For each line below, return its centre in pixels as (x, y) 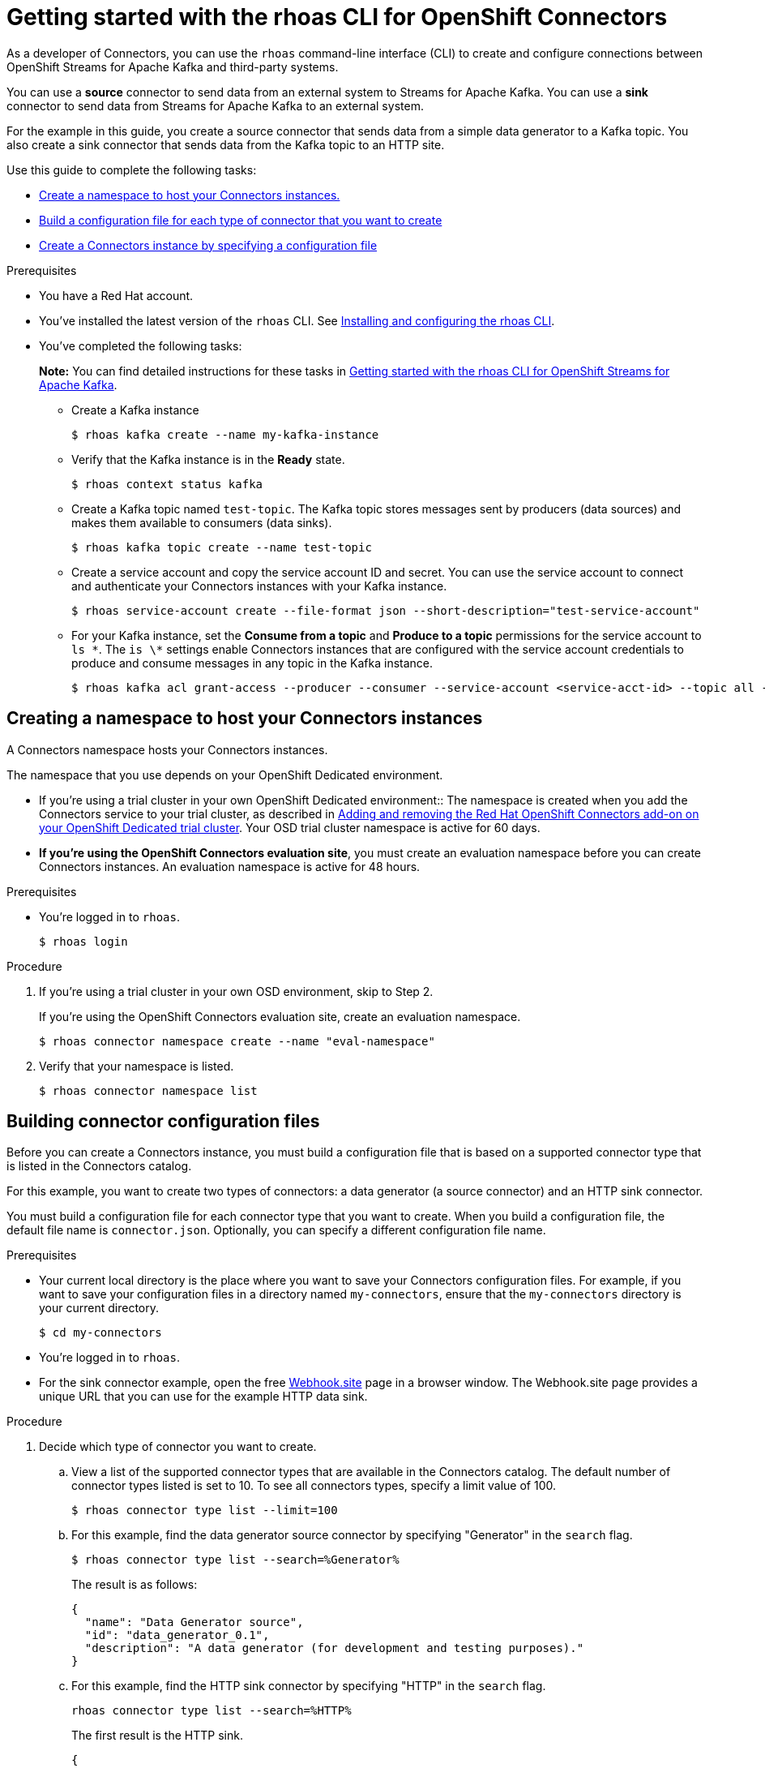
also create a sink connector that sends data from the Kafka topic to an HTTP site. (226, 144)
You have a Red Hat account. (116, 295)
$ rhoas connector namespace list (148, 1090)
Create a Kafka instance (135, 410)
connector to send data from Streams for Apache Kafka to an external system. (215, 105)
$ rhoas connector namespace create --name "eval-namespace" (237, 1041)
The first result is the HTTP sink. (157, 1736)
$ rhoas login (83, 941)
